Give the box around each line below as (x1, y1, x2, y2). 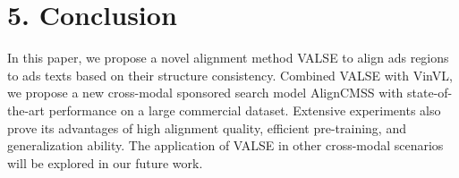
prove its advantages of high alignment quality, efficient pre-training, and (7, 118, 406, 137)
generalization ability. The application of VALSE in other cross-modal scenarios (7, 136, 444, 155)
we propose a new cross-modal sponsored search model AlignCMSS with (7, 83, 404, 102)
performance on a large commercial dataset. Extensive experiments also (48, 100, 441, 119)
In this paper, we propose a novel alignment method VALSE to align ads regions (7, 48, 449, 67)
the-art (7, 100, 46, 119)
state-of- (407, 83, 453, 102)
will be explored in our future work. (7, 153, 203, 172)
